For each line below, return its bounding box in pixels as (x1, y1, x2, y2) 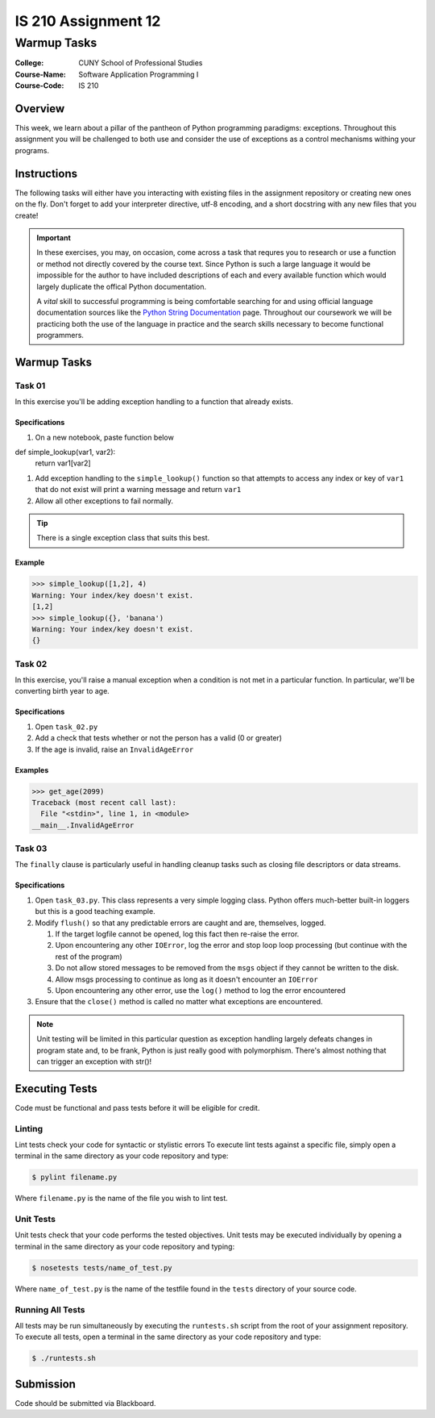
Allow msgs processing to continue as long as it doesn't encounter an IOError (55, 974, 318, 984)
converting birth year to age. (14, 686, 110, 696)
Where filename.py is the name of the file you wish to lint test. (14, 1194, 229, 1203)
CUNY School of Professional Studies (78, 58, 203, 68)
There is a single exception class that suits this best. (36, 533, 210, 543)
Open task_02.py (35, 722, 98, 732)
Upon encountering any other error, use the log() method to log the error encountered (55, 985, 346, 995)
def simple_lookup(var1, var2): (14, 448, 116, 457)
